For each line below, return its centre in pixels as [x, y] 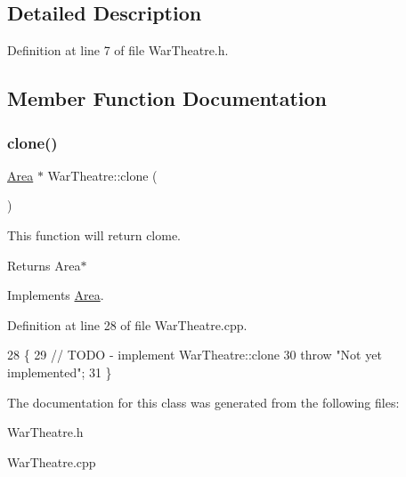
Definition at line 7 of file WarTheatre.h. [118, 50]
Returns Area [44, 265]
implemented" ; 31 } [60, 372]
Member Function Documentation [167, 98]
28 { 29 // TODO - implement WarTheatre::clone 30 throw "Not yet [195, 355]
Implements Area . [56, 295]
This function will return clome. [94, 234]
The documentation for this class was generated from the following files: [203, 402]
